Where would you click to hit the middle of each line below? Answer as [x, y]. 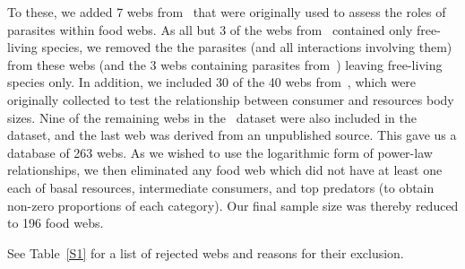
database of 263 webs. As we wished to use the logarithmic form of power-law [220, 152]
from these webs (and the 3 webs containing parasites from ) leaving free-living [225, 64]
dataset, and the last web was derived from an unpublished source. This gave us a [232, 135]
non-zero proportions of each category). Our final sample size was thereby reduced [233, 205]
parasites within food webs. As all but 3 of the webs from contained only [210, 29]
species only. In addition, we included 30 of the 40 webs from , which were [212, 82]
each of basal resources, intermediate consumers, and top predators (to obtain [221, 187]
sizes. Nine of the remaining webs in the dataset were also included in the [212, 117]
